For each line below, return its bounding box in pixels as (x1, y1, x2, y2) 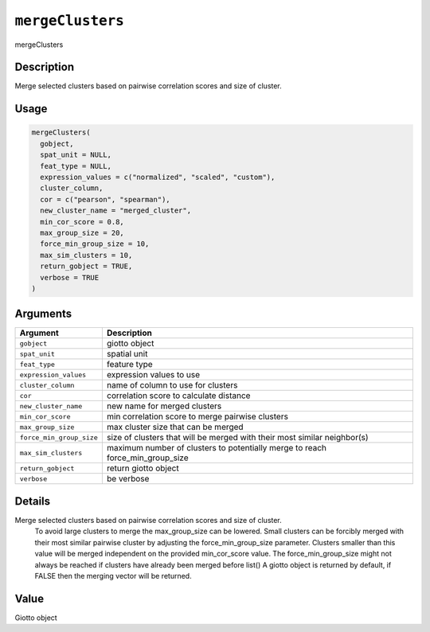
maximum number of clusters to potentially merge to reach (106, 443, 326, 454)
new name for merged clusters (106, 400, 222, 412)
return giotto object (106, 462, 179, 474)
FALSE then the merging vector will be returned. (34, 571, 192, 580)
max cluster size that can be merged (106, 422, 244, 433)
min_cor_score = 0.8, (40, 217, 125, 226)
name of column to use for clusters (106, 380, 238, 391)
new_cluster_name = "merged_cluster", (40, 206, 191, 215)
